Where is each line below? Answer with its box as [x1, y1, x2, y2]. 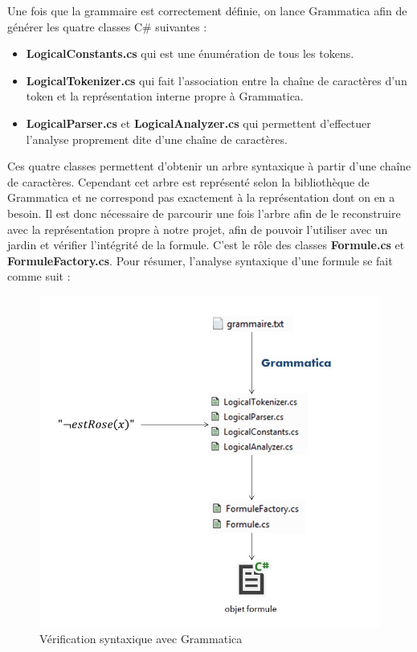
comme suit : [7, 268, 71, 285]
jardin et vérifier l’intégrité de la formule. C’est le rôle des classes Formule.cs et [7, 236, 405, 253]
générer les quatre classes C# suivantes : [7, 18, 207, 35]
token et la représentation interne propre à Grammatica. [26, 88, 304, 105]
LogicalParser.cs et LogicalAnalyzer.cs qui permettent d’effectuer [26, 114, 371, 131]
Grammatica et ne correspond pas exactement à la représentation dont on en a [7, 189, 395, 206]
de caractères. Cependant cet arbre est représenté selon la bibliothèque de [7, 173, 370, 190]
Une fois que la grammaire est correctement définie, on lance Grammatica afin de [7, 2, 407, 18]
